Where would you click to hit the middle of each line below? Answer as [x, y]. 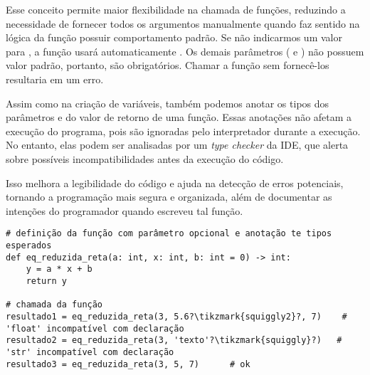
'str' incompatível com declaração [90, 352]
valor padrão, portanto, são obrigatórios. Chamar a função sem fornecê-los [168, 65]
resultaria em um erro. [55, 79]
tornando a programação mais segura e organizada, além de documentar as [169, 197]
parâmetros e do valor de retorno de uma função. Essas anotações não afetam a [179, 117]
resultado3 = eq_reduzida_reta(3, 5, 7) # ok [128, 364]
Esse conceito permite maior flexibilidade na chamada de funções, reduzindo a [176, 9]
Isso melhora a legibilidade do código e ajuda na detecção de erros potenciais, [175, 183]
